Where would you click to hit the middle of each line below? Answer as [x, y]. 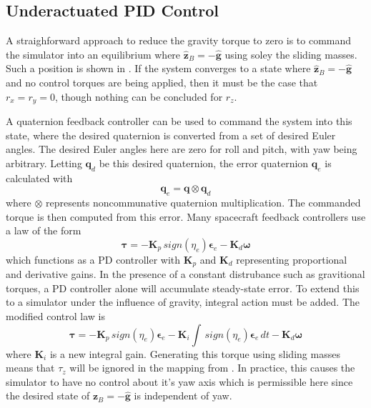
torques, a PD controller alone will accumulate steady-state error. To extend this [183, 288]
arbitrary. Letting [44, 163]
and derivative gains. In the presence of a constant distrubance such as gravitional [185, 274]
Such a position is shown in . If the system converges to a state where [158, 68]
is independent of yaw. [183, 395]
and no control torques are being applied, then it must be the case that [162, 82]
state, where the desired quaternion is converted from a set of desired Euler [171, 135]
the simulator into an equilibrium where [93, 54]
